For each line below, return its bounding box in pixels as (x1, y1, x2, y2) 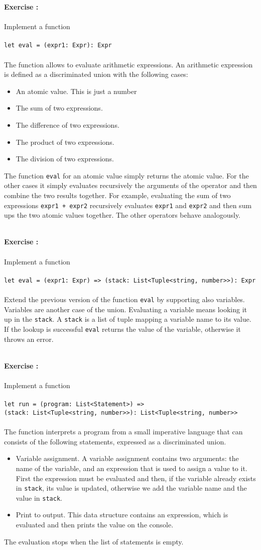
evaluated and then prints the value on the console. (16, 519, 174, 529)
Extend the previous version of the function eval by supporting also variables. (4, 294, 245, 305)
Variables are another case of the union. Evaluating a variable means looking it (4, 304, 247, 314)
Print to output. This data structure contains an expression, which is (16, 509, 228, 520)
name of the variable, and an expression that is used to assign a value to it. (16, 463, 247, 473)
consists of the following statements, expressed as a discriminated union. (4, 436, 226, 446)
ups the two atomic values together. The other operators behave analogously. (4, 210, 241, 220)
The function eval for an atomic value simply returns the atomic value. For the (4, 170, 249, 180)
